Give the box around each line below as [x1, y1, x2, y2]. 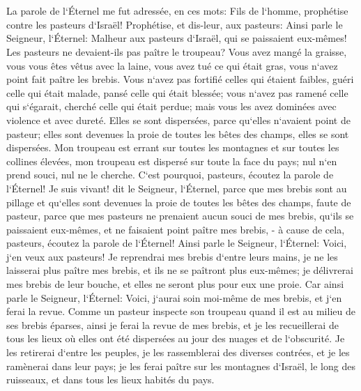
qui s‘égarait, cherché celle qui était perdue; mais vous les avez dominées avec [6, 99, 337, 114]
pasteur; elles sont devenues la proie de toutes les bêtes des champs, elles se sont [6, 126, 349, 141]
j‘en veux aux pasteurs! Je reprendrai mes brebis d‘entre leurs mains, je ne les [6, 249, 338, 263]
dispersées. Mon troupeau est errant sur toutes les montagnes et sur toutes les [6, 140, 339, 155]
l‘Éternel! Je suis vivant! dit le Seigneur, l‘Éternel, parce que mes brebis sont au [6, 181, 347, 195]
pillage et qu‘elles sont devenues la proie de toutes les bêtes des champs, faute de [6, 194, 351, 209]
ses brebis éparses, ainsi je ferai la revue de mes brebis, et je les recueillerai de [6, 317, 339, 332]
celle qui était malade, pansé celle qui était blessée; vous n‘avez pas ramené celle [6, 85, 348, 100]
